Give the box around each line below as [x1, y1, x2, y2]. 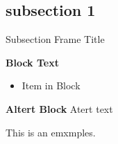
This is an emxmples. [6, 125, 96, 139]
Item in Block [22, 78, 81, 93]
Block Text [6, 55, 59, 69]
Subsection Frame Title [6, 32, 105, 46]
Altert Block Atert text [6, 101, 113, 116]
